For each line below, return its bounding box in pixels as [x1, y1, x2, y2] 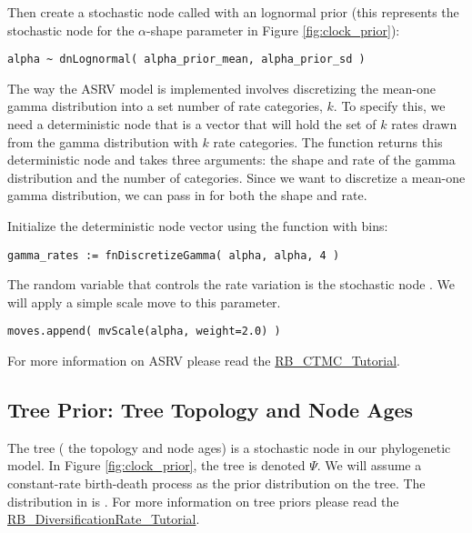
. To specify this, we [333, 96, 446, 116]
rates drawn [391, 115, 457, 134]
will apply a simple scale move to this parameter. [7, 292, 281, 311]
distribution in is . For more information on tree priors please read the [7, 491, 399, 510]
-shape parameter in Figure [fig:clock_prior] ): [146, 20, 400, 39]
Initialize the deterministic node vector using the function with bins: [7, 216, 388, 235]
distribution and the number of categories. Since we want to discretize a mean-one [7, 167, 466, 186]
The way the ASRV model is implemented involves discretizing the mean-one [7, 78, 436, 97]
